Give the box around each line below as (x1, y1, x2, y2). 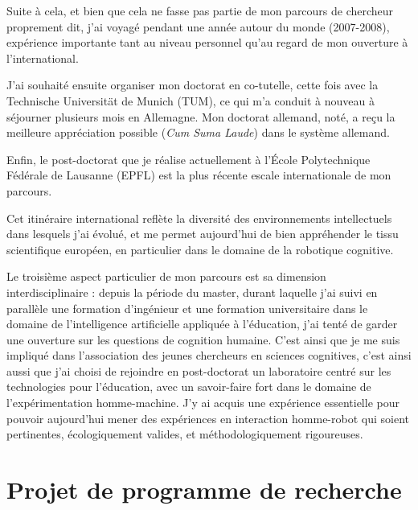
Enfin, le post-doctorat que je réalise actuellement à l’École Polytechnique (6, 150, 371, 167)
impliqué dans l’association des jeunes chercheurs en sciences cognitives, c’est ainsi (6, 347, 412, 364)
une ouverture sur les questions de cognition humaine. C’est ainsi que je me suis (6, 331, 400, 348)
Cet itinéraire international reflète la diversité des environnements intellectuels (6, 209, 392, 226)
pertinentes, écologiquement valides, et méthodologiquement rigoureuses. (6, 426, 363, 442)
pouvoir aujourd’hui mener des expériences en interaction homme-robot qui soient (6, 409, 409, 426)
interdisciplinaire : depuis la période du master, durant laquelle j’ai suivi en (6, 283, 378, 300)
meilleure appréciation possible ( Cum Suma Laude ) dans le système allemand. (6, 124, 390, 141)
